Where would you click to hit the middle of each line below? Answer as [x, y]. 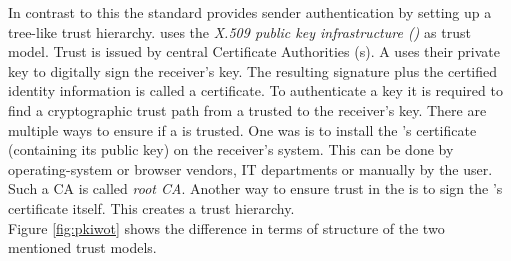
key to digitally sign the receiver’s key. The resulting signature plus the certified [253, 70]
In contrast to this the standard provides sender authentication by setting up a [250, 12]
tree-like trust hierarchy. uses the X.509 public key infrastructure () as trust [239, 31]
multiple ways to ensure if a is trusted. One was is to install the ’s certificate [242, 129]
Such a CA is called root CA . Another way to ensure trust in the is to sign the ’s [255, 188]
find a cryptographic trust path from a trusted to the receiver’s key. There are [247, 109]
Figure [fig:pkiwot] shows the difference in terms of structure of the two [226, 227]
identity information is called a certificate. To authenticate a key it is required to [255, 90]
